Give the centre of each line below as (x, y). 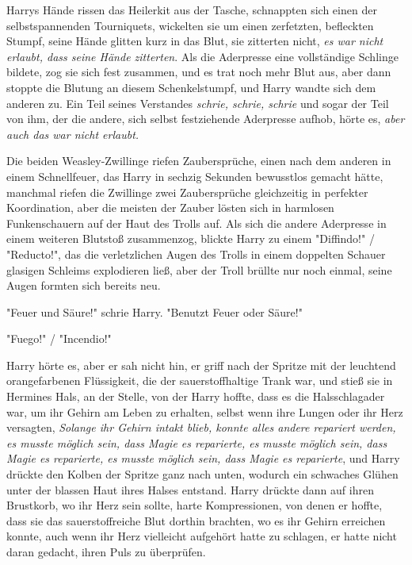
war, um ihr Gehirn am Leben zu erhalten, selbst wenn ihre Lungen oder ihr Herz (205, 411)
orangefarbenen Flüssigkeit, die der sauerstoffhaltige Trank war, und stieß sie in (200, 381)
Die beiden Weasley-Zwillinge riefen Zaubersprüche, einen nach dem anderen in (199, 161)
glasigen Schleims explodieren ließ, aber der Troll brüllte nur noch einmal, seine (199, 269)
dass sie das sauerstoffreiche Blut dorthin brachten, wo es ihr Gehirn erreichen (196, 520)
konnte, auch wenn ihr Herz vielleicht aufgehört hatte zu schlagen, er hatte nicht (202, 536)
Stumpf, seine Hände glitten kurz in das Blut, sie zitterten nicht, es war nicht (195, 41)
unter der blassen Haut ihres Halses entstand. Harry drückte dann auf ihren (190, 489)
